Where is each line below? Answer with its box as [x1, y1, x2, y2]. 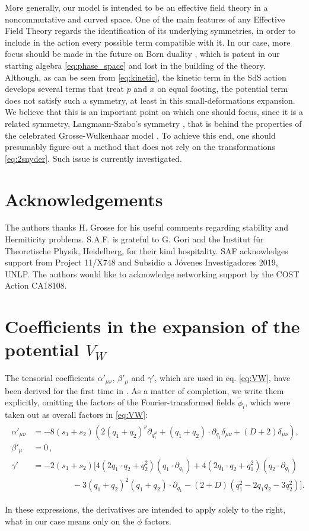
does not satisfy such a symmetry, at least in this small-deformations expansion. [5, 94, 295, 106]
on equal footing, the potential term [157, 82, 288, 95]
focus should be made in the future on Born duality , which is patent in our [5, 47, 280, 60]
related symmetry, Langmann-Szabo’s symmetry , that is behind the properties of [5, 117, 302, 129]
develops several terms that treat [5, 82, 124, 95]
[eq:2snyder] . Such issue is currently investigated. [5, 152, 182, 164]
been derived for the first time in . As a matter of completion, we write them [5, 384, 284, 396]
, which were [245, 396, 291, 408]
